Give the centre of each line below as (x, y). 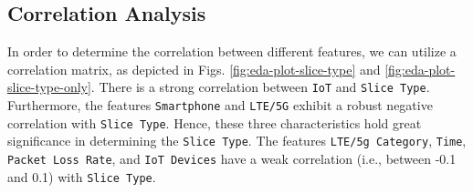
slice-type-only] (49, 87)
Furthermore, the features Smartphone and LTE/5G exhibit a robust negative (220, 105)
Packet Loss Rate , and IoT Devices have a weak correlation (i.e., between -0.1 (232, 159)
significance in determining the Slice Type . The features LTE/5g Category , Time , (237, 141)
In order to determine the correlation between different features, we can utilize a (232, 51)
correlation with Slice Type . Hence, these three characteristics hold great (215, 122)
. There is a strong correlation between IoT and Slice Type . (260, 87)
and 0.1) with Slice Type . (82, 176)
